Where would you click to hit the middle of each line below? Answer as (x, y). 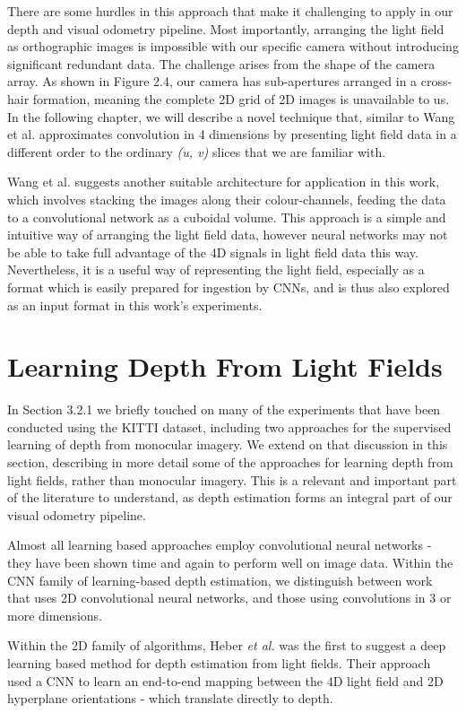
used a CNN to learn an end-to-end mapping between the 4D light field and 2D (225, 680)
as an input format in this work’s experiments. (135, 304)
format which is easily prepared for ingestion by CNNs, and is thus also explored (229, 287)
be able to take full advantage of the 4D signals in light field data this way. (213, 252)
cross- (436, 81)
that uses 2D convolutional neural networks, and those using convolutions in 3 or (229, 598)
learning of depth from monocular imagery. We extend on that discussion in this (228, 444)
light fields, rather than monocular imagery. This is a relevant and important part (232, 479)
